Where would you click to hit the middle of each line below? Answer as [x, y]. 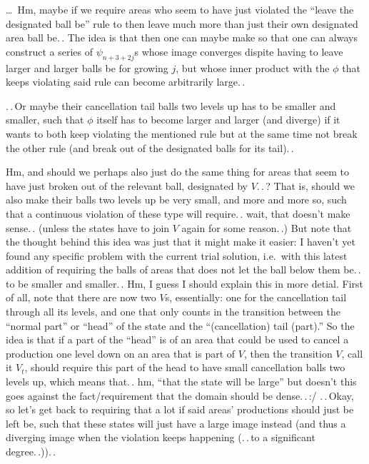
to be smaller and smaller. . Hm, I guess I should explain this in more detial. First [184, 283]
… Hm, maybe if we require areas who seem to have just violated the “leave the [180, 9]
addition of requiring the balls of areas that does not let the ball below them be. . [183, 269]
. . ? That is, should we [305, 185]
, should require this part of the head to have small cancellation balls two [185, 367]
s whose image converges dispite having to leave [239, 51]
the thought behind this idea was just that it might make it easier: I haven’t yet [181, 242]
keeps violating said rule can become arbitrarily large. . [126, 82]
